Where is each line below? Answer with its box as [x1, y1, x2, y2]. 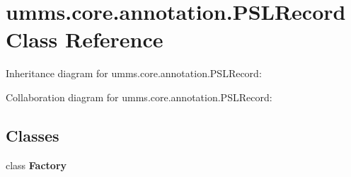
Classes [6, 124, 59, 146]
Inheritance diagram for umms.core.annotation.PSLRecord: [6, 66, 262, 81]
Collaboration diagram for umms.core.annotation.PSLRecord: [6, 89, 272, 104]
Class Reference [6, 25, 163, 54]
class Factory [6, 157, 67, 172]
